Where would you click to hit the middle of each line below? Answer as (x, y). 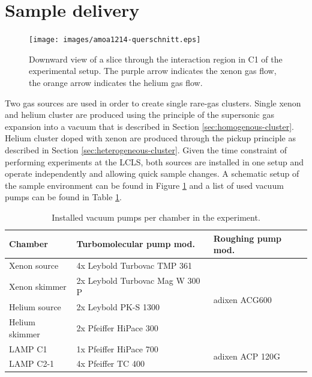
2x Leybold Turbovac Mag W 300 (138, 280)
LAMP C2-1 (32, 363)
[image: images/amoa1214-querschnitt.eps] (115, 40)
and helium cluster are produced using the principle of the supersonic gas (139, 115)
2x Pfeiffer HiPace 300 (117, 327)
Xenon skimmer (38, 286)
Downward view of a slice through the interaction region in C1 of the (156, 59)
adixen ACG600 (242, 299)
